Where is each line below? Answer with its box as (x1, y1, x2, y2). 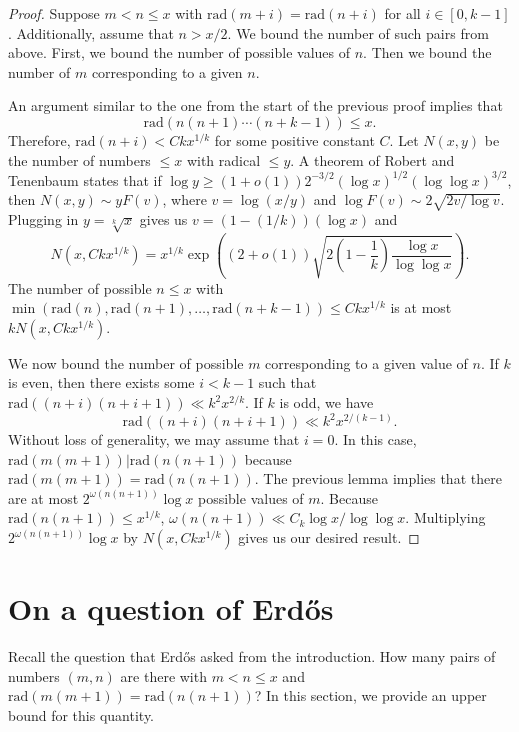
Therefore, (8, 129, 71, 150)
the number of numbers (8, 149, 151, 170)
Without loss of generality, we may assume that (8, 429, 300, 450)
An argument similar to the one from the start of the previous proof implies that (8, 95, 503, 116)
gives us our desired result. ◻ (238, 527, 420, 548)
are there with (120, 665, 207, 686)
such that (258, 372, 317, 393)
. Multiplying (405, 507, 486, 528)
